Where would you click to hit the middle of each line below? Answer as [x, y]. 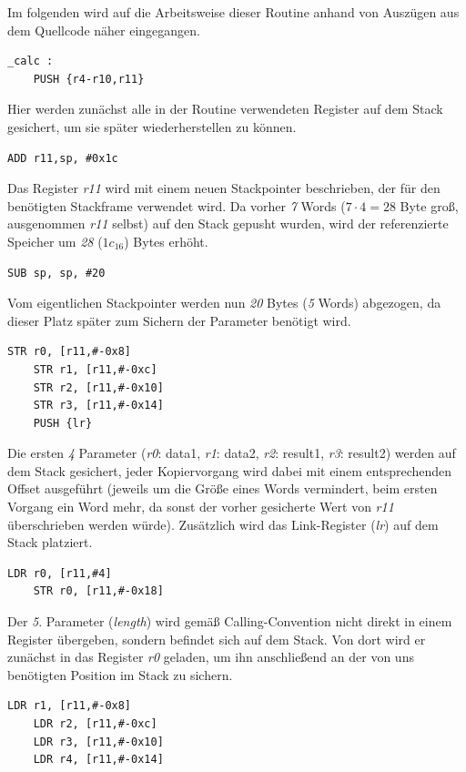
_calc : [30, 61]
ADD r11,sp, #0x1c [63, 158]
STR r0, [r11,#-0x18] [98, 591]
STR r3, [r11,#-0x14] [98, 406]
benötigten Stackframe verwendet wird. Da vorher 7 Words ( [177, 205]
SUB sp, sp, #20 [56, 273]
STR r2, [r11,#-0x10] [98, 387]
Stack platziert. [50, 542]
